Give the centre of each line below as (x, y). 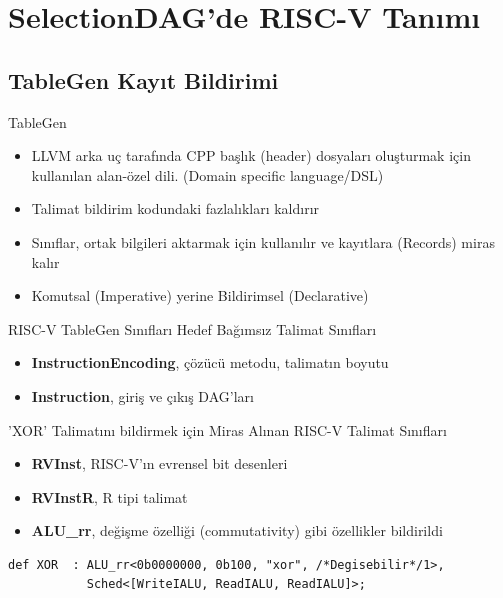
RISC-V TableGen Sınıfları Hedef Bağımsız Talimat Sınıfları (192, 328)
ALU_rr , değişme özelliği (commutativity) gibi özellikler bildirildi (237, 530)
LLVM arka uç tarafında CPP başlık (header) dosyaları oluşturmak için (251, 155)
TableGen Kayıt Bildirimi (143, 79)
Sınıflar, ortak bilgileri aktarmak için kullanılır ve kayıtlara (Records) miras (263, 241)
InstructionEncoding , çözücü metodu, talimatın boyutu (210, 362)
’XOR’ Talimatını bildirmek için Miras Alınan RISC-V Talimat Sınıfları (227, 429)
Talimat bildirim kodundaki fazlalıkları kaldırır (175, 208)
